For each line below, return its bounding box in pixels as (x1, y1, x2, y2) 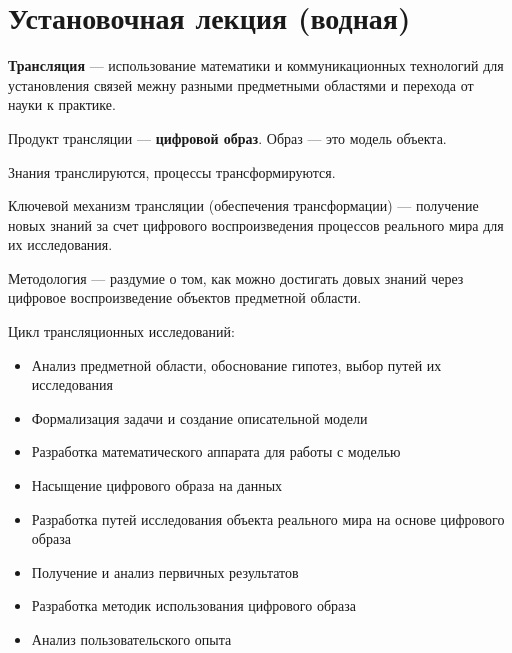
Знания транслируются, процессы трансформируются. (8, 161, 336, 182)
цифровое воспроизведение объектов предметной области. (8, 287, 362, 308)
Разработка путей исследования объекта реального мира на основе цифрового (31, 508, 505, 529)
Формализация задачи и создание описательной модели (31, 407, 368, 428)
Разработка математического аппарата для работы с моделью (31, 441, 401, 462)
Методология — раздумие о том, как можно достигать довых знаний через (8, 267, 464, 288)
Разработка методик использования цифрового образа (31, 595, 357, 616)
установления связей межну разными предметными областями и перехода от (8, 74, 474, 95)
